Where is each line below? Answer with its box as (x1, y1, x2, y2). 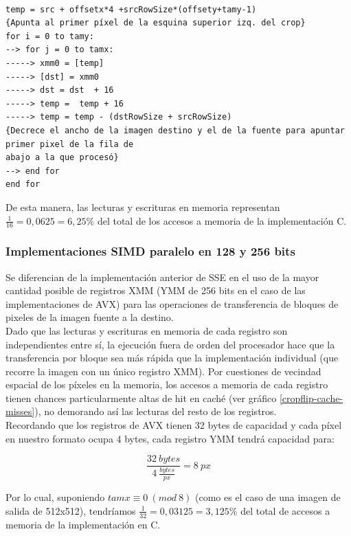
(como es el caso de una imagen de (195, 490, 341, 504)
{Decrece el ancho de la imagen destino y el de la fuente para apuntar (5, 125, 345, 135)
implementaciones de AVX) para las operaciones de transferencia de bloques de (5, 296, 339, 311)
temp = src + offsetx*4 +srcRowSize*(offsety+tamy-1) (5, 4, 257, 14)
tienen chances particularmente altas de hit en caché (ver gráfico (5, 390, 277, 405)
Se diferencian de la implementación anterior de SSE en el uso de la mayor (5, 269, 319, 284)
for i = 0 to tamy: (5, 31, 94, 41)
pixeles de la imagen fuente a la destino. (5, 310, 174, 324)
